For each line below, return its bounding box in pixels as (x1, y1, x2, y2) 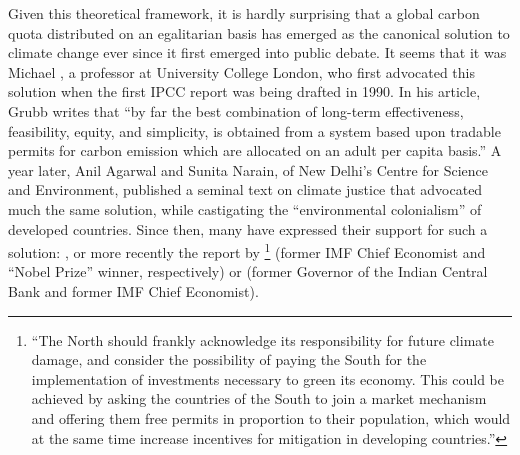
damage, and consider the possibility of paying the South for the (31, 349, 427, 370)
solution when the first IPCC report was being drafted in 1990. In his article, (8, 81, 481, 102)
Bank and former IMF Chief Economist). (8, 280, 259, 301)
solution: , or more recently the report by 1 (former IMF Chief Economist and (8, 239, 486, 262)
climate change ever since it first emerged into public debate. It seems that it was (8, 42, 507, 63)
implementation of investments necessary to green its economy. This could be (31, 368, 505, 389)
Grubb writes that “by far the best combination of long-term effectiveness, (8, 100, 464, 121)
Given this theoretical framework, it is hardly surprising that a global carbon (8, 3, 480, 23)
